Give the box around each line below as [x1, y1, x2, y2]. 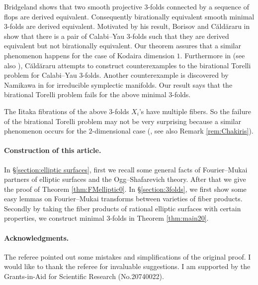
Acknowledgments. [4, 232, 69, 243]
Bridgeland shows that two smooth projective [4, 1, 142, 11]
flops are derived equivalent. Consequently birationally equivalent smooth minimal [4, 11, 255, 21]
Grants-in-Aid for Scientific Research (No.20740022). [4, 271, 164, 282]
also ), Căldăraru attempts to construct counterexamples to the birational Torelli [4, 60, 251, 70]
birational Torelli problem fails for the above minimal [4, 89, 167, 100]
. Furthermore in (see [180, 50, 245, 60]
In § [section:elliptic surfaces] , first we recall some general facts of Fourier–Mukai [4, 164, 248, 174]
